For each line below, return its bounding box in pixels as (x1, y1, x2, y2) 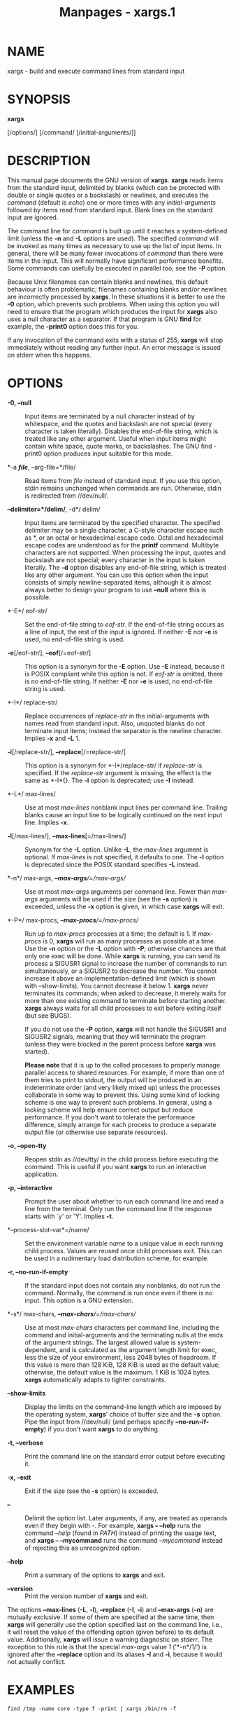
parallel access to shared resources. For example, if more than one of (24, 1068, 225, 1077)
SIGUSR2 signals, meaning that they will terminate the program (24, 1032, 206, 1041)
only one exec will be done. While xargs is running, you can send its (24, 951, 221, 960)
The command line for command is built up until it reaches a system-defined (7, 226, 228, 235)
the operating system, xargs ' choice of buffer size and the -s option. (24, 1410, 222, 1418)
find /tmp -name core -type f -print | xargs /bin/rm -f (7, 1705, 177, 1712)
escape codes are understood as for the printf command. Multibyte (24, 540, 219, 549)
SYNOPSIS (7, 92, 71, 107)
